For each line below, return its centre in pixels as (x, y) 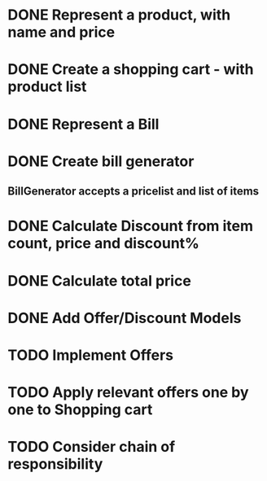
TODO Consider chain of (92, 447)
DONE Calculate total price (100, 280)
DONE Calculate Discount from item (131, 226)
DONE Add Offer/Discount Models (125, 318)
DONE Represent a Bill (83, 124)
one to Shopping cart (80, 410)
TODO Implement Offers (91, 355)
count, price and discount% (104, 244)
